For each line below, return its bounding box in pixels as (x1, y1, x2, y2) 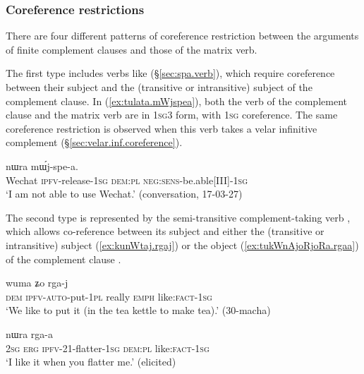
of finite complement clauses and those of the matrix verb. (6, 42, 257, 56)
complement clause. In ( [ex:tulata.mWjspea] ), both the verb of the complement (6, 93, 347, 108)
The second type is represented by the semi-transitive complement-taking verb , (6, 210, 351, 224)
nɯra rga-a (6, 326, 53, 341)
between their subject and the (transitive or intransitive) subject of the (6, 80, 313, 94)
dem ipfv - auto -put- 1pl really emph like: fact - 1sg (6, 289, 212, 303)
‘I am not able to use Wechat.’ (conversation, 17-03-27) (6, 186, 243, 201)
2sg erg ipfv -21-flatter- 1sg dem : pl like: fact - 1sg (6, 340, 210, 355)
